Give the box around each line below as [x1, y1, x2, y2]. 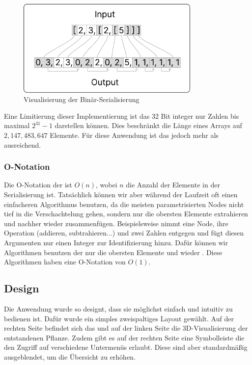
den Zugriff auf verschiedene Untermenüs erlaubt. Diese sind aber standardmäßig [4, 342, 248, 352]
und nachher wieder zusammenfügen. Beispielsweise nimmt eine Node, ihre [4, 218, 228, 228]
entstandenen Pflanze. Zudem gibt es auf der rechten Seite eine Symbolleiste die [4, 332, 245, 342]
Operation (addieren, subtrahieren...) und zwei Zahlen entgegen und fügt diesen [4, 228, 244, 238]
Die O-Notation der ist [4, 180, 72, 190]
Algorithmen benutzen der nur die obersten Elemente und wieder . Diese [4, 247, 223, 257]
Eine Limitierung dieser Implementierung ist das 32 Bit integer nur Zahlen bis [4, 110, 239, 121]
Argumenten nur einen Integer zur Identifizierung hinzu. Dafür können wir [4, 237, 228, 247]
